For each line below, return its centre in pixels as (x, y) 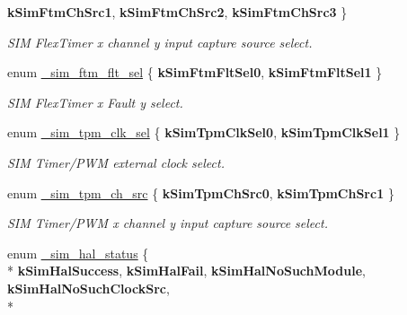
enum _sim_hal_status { (78, 253)
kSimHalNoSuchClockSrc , (88, 288)
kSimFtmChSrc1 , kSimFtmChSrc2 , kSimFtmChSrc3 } (177, 12)
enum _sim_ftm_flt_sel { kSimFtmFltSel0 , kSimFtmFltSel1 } (195, 72)
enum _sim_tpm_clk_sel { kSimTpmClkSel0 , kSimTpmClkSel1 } (204, 132)
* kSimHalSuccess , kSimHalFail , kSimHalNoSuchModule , (186, 271)
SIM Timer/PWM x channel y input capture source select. (168, 223)
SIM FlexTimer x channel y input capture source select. (160, 42)
